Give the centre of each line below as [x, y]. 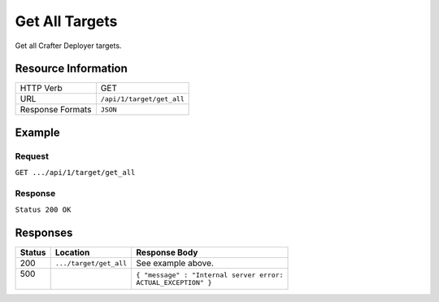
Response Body [167, 252]
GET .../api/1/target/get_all [75, 173]
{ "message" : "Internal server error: [210, 276]
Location [72, 252]
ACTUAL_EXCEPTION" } [174, 283]
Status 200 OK [43, 210]
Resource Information [71, 69]
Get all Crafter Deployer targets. [68, 46]
